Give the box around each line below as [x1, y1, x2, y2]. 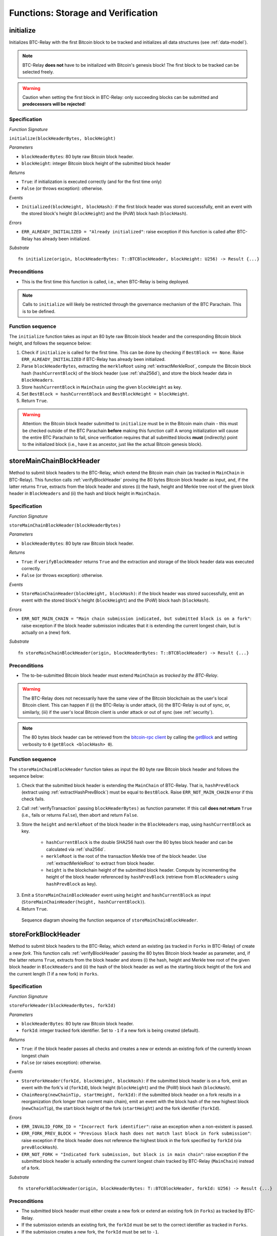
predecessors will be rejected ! [22, 101, 86, 107]
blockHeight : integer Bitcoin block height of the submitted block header [21, 161, 171, 167]
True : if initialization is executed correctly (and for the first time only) [21, 178, 162, 184]
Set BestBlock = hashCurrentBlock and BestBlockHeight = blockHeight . [21, 391, 189, 397]
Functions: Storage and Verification [9, 7, 158, 18]
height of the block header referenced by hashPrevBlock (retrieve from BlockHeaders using [46, 874, 239, 880]
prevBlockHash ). [21, 1145, 59, 1150]
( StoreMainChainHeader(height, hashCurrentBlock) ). [21, 899, 145, 905]
